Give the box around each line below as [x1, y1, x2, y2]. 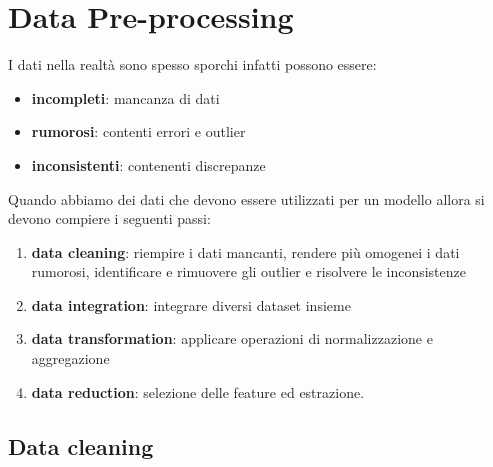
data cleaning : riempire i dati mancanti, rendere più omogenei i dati [31, 241, 460, 262]
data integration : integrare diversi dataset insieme [31, 294, 351, 315]
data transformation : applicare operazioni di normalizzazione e [31, 328, 433, 349]
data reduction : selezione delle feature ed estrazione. [31, 381, 365, 402]
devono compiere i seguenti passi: [8, 208, 211, 229]
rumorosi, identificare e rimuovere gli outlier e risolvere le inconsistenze [31, 261, 466, 282]
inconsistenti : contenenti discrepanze [31, 154, 266, 175]
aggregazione [31, 348, 110, 369]
